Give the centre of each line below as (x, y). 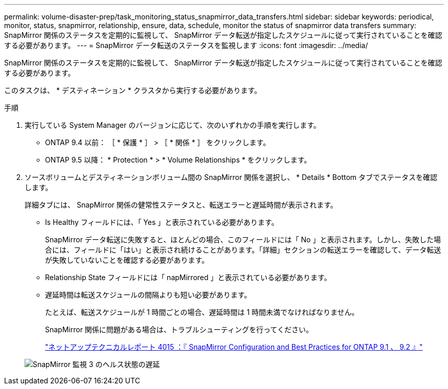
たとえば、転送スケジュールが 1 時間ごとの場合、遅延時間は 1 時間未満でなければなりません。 (202, 312)
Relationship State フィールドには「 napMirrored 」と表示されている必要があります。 (188, 277)
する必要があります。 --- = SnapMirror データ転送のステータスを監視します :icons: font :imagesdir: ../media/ (186, 45)
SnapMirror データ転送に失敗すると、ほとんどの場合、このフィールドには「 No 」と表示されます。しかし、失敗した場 (243, 239)
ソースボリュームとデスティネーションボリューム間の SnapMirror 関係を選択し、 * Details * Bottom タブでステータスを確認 (231, 177)
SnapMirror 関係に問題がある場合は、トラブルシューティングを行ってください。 (179, 329)
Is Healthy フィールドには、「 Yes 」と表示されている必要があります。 (162, 222)
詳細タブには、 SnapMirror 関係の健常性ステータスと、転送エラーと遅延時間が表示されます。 (181, 205)
